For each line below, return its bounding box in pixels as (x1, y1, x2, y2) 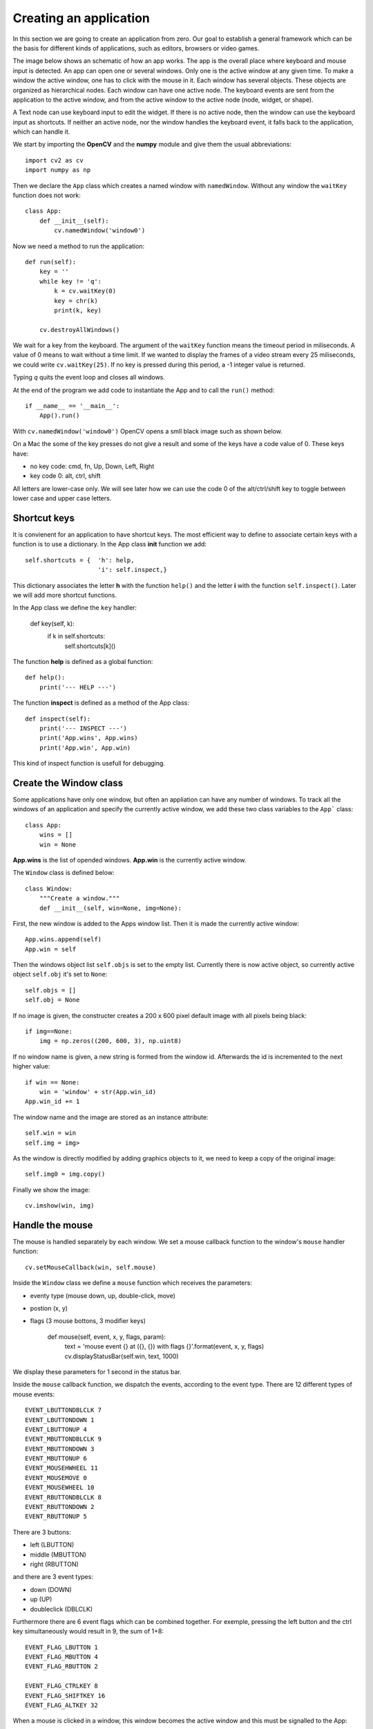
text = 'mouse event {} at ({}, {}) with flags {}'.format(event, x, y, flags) (64, 1342, 265, 1351)
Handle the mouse (12, 1219, 93, 1231)
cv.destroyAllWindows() (39, 326, 120, 333)
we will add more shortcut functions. (12, 591, 117, 600)
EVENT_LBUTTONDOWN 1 (25, 1416, 95, 1424)
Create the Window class (12, 777, 124, 788)
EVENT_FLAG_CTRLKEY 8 (25, 1682, 98, 1690)
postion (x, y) (30, 1304, 68, 1312)
